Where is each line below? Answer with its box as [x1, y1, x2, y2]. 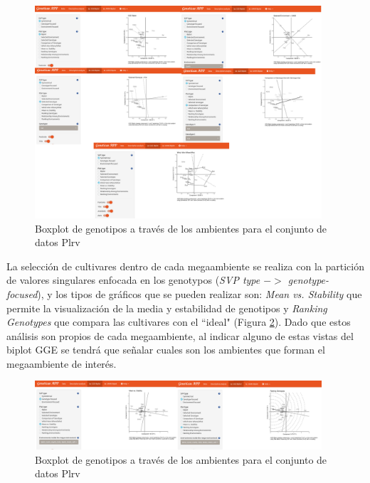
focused [6, 286, 38, 301]
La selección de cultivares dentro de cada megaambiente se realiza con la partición [6, 258, 364, 273]
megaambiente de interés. [6, 356, 117, 371]
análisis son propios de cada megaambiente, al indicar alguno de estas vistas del [6, 328, 354, 343]
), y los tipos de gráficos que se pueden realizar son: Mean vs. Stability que [37, 286, 362, 301]
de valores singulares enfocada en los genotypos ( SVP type [6, 272, 260, 287]
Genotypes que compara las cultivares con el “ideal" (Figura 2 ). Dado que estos [6, 314, 351, 329]
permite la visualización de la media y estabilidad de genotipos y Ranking [6, 300, 327, 315]
